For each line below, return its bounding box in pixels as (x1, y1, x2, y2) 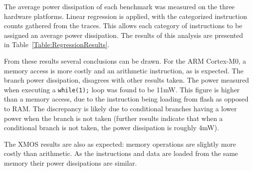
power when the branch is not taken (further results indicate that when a (4, 113, 223, 123)
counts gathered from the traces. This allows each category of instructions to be (4, 20, 242, 31)
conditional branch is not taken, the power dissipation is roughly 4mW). (4, 122, 219, 133)
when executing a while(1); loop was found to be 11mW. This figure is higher (4, 84, 240, 94)
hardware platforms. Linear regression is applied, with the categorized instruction (4, 11, 247, 21)
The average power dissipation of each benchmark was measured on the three (4, 1, 235, 11)
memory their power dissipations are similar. (4, 157, 137, 168)
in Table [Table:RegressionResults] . (4, 39, 110, 50)
